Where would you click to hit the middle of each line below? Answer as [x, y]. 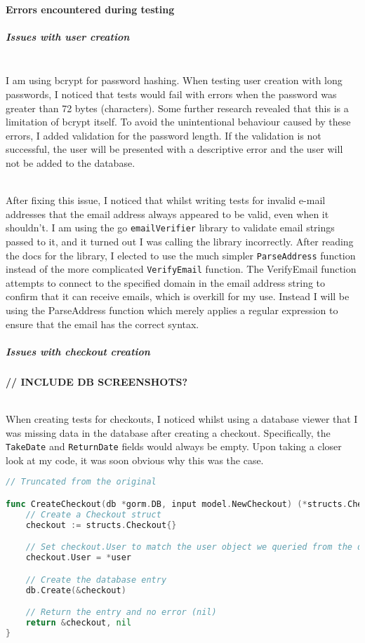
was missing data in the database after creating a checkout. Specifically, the [168, 432]
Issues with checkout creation [78, 351]
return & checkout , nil [79, 622]
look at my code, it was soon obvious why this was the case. [135, 460]
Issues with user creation [68, 36]
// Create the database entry [96, 580]
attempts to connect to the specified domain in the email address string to [166, 282]
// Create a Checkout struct [93, 514]
